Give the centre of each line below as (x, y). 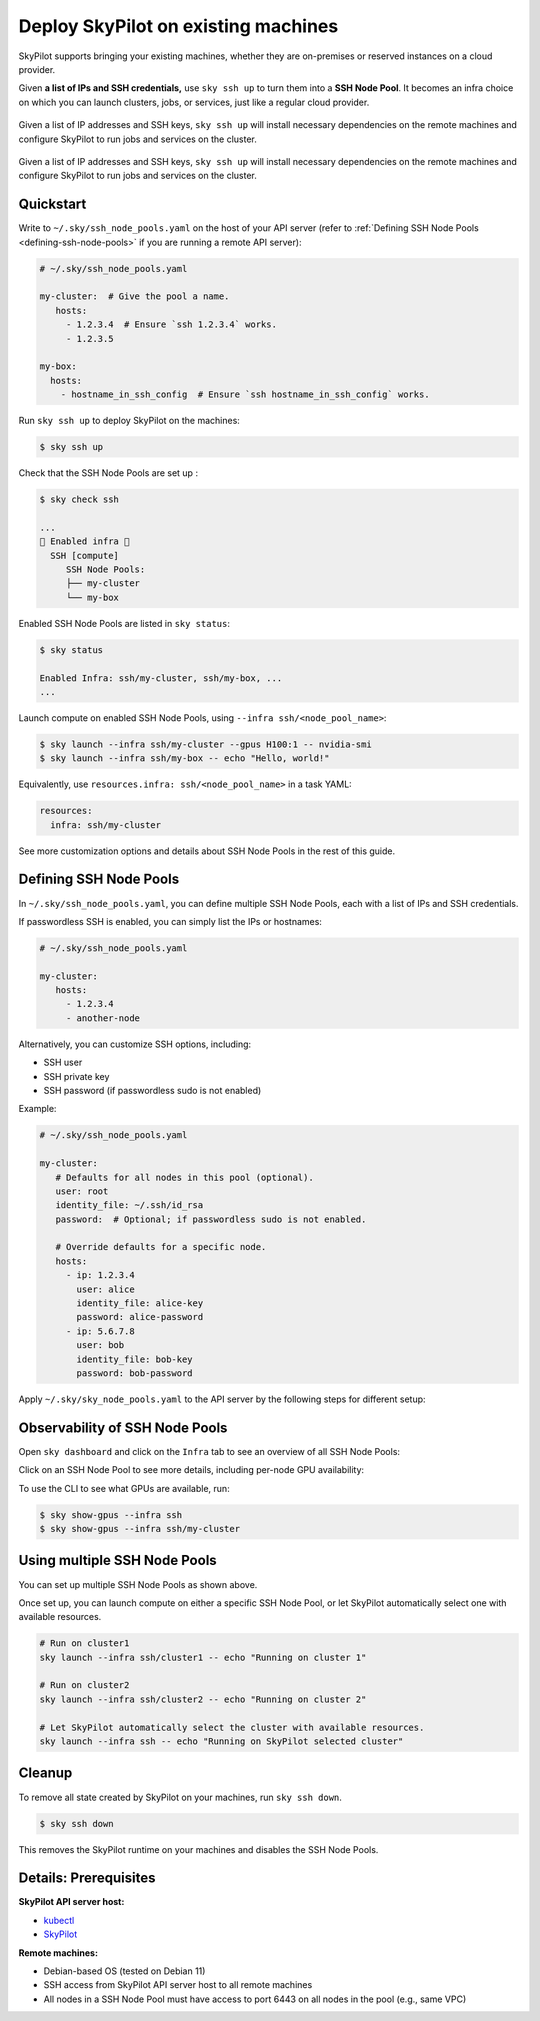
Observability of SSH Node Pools (123, 1427)
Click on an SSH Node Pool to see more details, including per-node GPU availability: (191, 1470)
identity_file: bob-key (135, 1359)
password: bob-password (135, 1373)
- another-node (102, 1018)
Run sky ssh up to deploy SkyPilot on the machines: (129, 421)
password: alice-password (140, 1317)
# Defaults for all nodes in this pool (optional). (184, 1177)
